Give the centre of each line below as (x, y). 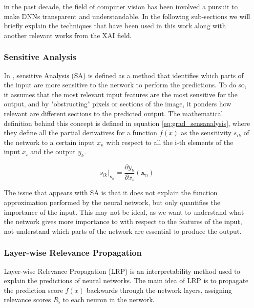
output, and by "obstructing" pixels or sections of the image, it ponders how (118, 104)
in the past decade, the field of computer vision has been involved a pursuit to (121, 6)
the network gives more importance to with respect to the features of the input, (123, 221)
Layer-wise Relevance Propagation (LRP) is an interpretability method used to (122, 271)
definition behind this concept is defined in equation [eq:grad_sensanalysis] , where (127, 123)
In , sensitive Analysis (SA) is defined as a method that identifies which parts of (124, 75)
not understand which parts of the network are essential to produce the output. (123, 231)
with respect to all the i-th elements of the (170, 142)
